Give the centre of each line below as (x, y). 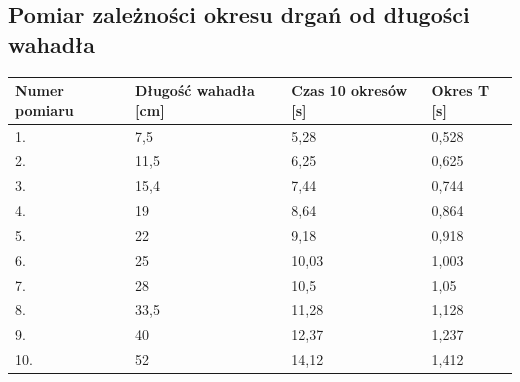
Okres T (460, 90)
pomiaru (44, 109)
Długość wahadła (195, 90)
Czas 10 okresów (349, 90)
